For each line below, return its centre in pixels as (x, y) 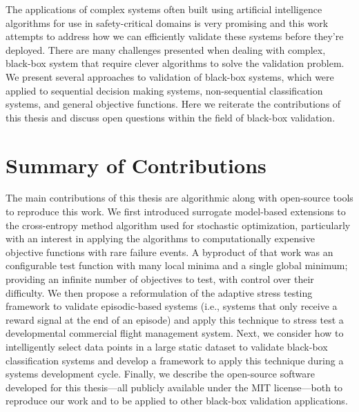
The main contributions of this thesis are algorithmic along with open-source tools (179, 198)
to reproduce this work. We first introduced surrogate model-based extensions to (176, 212)
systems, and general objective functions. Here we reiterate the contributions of (173, 104)
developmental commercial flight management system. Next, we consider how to (175, 333)
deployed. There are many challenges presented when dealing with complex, (166, 49)
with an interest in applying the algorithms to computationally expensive (160, 238)
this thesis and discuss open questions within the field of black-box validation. (171, 117)
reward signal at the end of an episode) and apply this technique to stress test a (175, 319)
